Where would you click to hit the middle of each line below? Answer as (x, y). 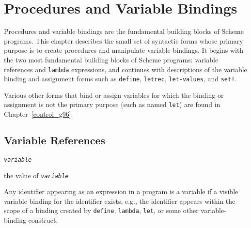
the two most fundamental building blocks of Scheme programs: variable (111, 59)
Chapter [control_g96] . (39, 114)
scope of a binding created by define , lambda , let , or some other (101, 210)
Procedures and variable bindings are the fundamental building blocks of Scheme (124, 31)
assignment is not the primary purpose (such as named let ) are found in (112, 104)
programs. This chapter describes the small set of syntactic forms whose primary (124, 40)
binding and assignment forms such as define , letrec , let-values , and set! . (120, 79)
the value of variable (36, 175)
